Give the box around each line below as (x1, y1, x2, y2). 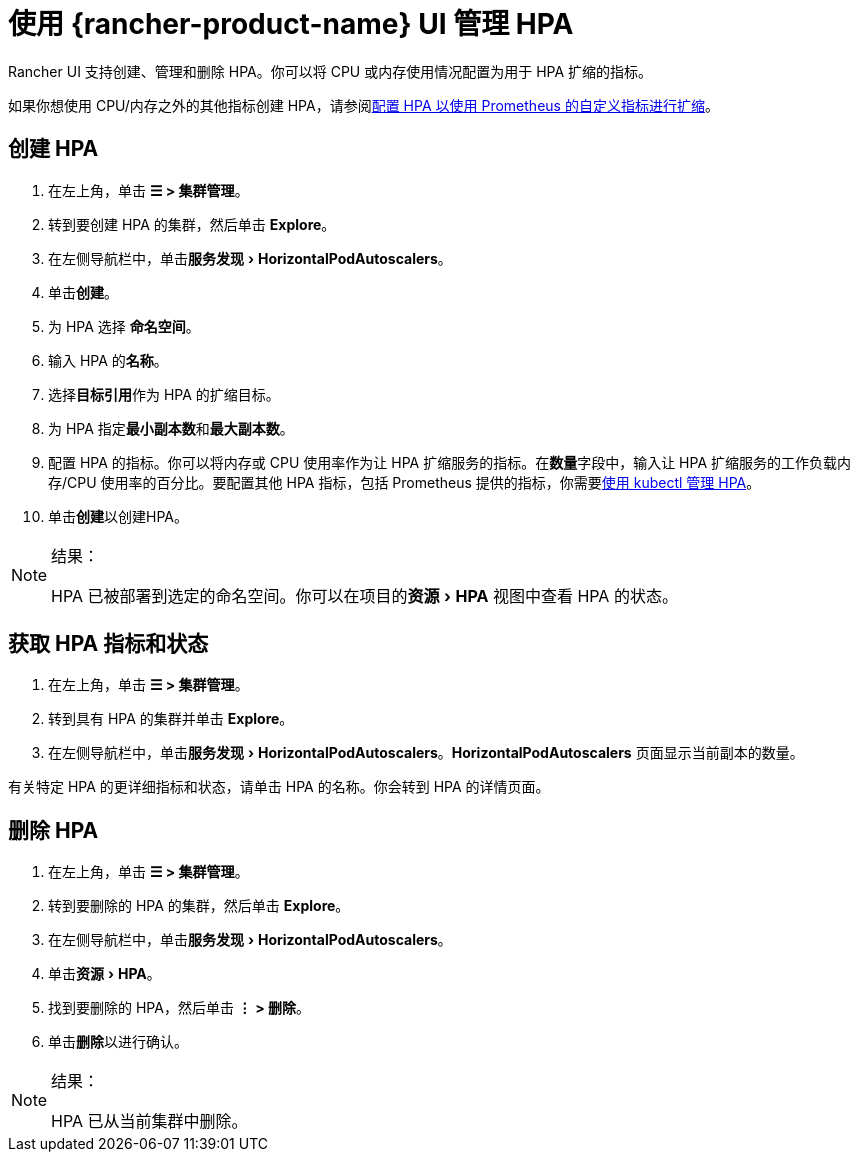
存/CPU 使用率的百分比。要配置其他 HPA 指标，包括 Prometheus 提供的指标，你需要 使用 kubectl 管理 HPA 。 (48, 473, 761, 491)
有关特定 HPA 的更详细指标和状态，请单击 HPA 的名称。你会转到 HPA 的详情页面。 (8, 778, 550, 796)
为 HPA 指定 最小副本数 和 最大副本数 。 (48, 419, 294, 437)
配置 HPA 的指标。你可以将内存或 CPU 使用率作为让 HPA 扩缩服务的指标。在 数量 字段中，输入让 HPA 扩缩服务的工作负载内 (48, 453, 852, 471)
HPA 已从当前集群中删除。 (51, 1111, 248, 1132)
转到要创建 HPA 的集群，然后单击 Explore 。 (48, 215, 336, 233)
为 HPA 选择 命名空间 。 (48, 317, 200, 335)
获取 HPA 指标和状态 (8, 631, 209, 657)
